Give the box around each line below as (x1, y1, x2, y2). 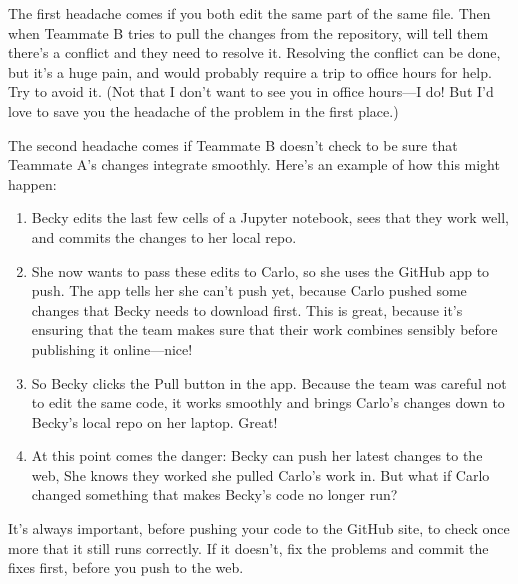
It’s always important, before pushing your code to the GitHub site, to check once (8, 518, 510, 539)
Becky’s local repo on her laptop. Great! (31, 411, 278, 432)
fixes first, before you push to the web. (8, 557, 244, 578)
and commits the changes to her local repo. (31, 226, 297, 247)
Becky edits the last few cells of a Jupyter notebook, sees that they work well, (31, 207, 509, 228)
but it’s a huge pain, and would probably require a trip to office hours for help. (8, 61, 492, 82)
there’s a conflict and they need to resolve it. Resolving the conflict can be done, (8, 42, 501, 63)
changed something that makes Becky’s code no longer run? (31, 484, 398, 505)
